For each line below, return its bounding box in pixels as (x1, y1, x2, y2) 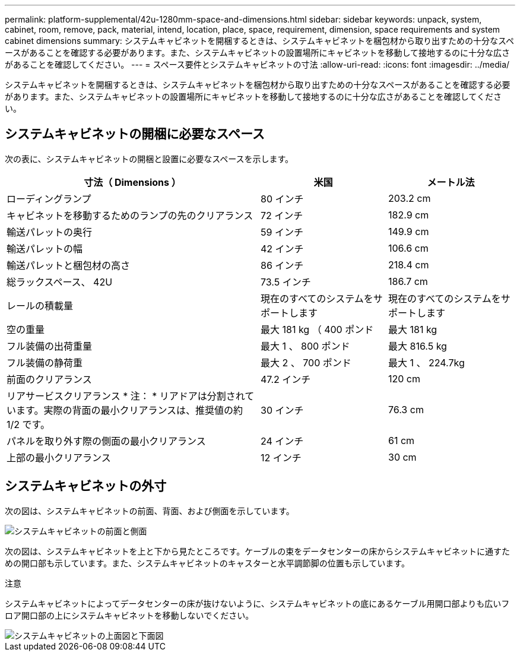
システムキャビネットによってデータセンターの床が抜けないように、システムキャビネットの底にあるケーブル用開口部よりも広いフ (5, 598, 510, 609)
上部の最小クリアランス (7, 451, 111, 464)
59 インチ (261, 226, 303, 238)
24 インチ (261, 435, 304, 447)
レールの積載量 (7, 299, 74, 312)
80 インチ (261, 192, 304, 205)
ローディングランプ (7, 192, 91, 205)
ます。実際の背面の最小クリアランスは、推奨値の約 (16, 404, 243, 416)
